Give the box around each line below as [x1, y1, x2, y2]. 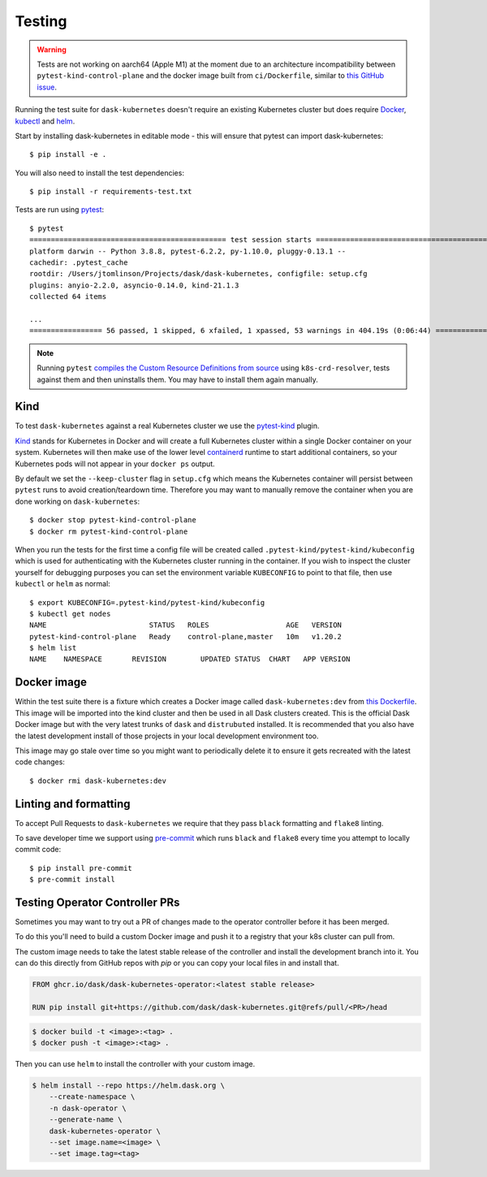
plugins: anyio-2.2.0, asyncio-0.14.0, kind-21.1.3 [29, 280, 239, 290]
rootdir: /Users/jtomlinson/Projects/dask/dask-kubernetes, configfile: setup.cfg [29, 269, 368, 279]
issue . [37, 82, 57, 92]
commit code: [15, 845, 61, 855]
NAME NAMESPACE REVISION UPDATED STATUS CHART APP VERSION [29, 655, 351, 664]
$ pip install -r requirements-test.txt [29, 187, 192, 197]
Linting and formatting [15, 797, 131, 811]
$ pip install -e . [29, 150, 107, 159]
